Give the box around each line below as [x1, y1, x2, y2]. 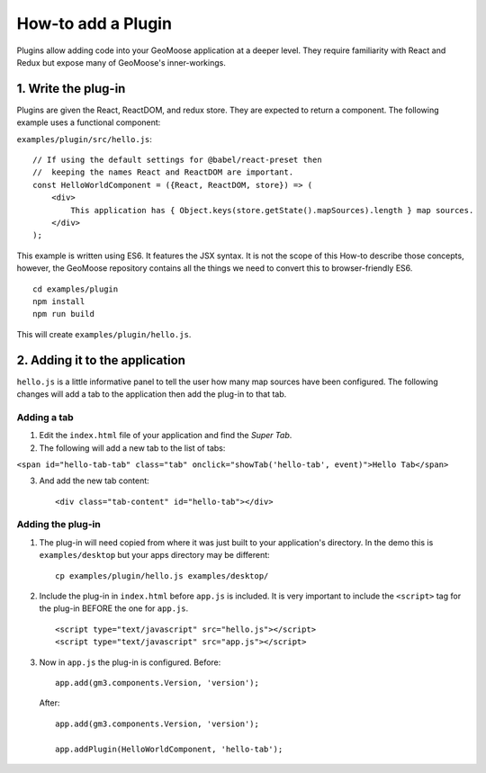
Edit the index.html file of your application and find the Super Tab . [39, 430, 292, 441]
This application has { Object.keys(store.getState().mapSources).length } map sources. [70, 205, 474, 215]
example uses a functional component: [16, 117, 161, 128]
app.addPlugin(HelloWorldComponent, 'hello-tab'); [55, 743, 283, 754]
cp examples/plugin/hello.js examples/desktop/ [55, 571, 269, 580]
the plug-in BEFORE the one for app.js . [39, 603, 189, 614]
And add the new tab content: [39, 475, 150, 486]
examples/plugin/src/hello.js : [16, 133, 153, 144]
